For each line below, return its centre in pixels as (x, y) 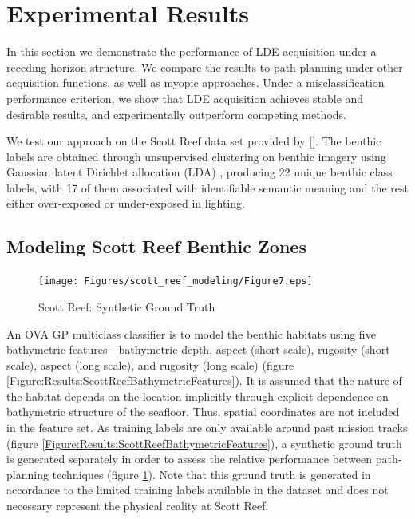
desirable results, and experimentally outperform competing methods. (176, 114)
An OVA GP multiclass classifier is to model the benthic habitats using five (191, 333)
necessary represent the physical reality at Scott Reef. (138, 506)
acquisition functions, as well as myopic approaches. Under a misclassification (196, 83)
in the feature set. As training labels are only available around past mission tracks (207, 428)
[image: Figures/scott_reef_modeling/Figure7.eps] (176, 281)
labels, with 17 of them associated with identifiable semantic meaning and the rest (208, 187)
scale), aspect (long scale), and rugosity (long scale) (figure (150, 364)
